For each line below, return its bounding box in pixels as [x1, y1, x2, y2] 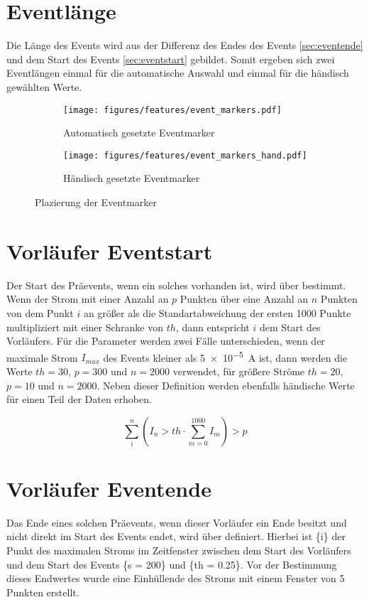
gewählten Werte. [6, 79, 82, 94]
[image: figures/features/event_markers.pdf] [63, 104, 282, 115]
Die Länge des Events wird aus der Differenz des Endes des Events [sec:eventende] [6, 38, 363, 53]
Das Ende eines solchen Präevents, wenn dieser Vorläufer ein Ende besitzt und [6, 515, 347, 530]
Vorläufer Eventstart [6, 236, 213, 265]
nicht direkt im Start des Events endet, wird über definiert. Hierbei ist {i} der [6, 529, 346, 544]
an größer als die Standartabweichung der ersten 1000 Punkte [83, 305, 351, 320]
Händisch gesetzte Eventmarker [63, 171, 200, 186]
